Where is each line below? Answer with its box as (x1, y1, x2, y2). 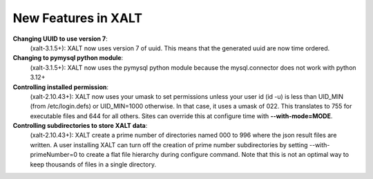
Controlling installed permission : (12, 83, 109, 91)
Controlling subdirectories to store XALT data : (12, 122, 148, 130)
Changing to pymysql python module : (12, 54, 124, 62)
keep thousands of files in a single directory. (30, 160, 157, 169)
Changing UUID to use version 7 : (12, 35, 108, 43)
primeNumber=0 (30, 151, 77, 159)
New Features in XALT (12, 10, 143, 26)
